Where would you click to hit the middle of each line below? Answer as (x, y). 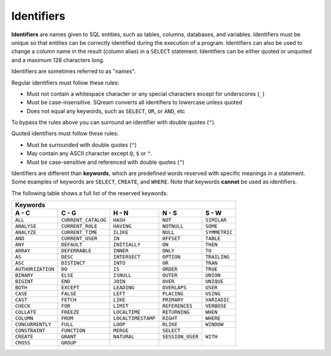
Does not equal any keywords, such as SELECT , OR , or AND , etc (106, 111)
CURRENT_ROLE (79, 226)
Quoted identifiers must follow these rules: (65, 133)
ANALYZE (26, 232)
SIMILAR (216, 220)
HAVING (122, 226)
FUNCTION (73, 331)
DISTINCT (73, 263)
